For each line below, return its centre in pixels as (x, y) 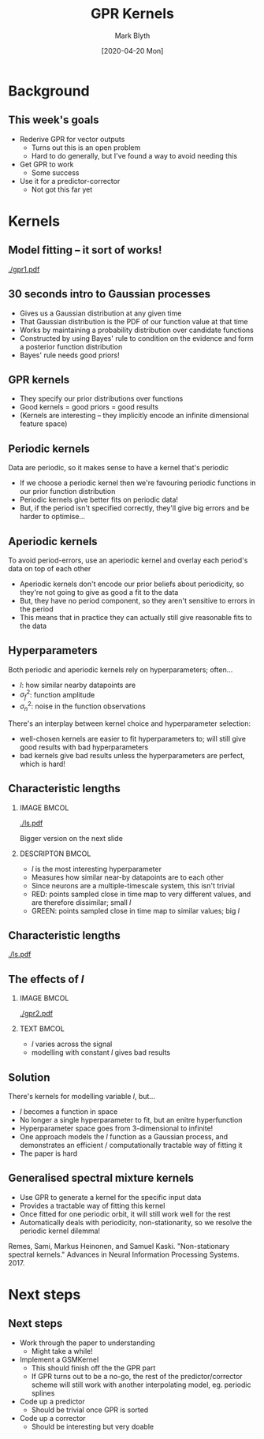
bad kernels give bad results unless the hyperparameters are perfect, (132, 755)
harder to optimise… (52, 517)
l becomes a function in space (69, 1111)
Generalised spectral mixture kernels (101, 1178)
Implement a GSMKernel (59, 1359)
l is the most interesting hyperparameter (96, 869)
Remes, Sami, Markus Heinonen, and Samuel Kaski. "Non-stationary (119, 1246)
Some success (55, 172)
